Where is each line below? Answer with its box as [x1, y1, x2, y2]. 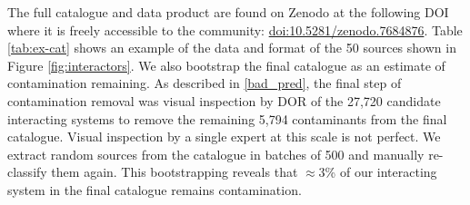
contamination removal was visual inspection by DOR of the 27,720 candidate [7, 91, 441, 110]
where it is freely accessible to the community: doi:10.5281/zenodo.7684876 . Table [7, 20, 463, 39]
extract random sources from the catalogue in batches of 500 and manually [7, 144, 425, 163]
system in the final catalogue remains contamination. [7, 180, 302, 199]
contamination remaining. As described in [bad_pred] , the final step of [7, 73, 402, 93]
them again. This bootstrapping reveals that [51, 162, 298, 181]
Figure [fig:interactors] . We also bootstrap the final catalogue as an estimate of [7, 55, 445, 74]
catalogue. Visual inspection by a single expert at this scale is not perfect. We [7, 127, 441, 146]
